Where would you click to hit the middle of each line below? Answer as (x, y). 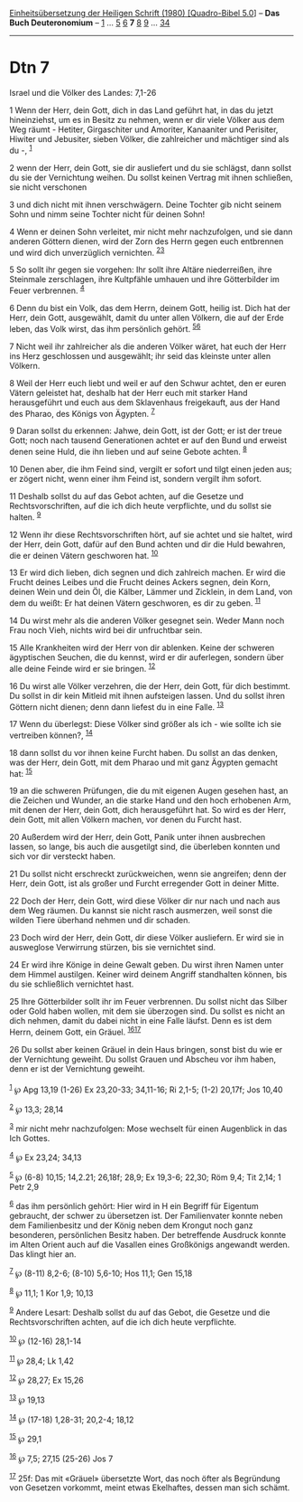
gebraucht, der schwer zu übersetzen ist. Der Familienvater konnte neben (147, 1216)
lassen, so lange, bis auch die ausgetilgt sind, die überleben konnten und (145, 847)
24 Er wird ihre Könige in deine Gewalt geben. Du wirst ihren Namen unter (147, 965)
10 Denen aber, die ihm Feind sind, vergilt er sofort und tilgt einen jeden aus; (151, 468)
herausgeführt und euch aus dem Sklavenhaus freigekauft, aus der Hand (145, 402)
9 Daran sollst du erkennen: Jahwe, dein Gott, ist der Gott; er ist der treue (146, 431)
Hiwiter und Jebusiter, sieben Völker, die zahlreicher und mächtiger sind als (149, 138)
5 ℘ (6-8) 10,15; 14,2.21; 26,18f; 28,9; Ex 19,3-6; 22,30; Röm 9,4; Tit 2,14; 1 (145, 1176)
